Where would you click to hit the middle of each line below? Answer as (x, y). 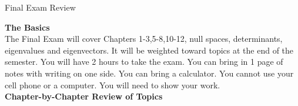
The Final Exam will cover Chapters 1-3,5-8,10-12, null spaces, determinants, (144, 39)
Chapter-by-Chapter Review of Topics (84, 96)
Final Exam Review (40, 7)
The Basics (27, 27)
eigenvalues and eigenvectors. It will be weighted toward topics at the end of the (149, 50)
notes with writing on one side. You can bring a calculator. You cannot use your (149, 73)
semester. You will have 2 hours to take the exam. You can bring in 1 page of (144, 62)
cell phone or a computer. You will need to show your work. (113, 85)
